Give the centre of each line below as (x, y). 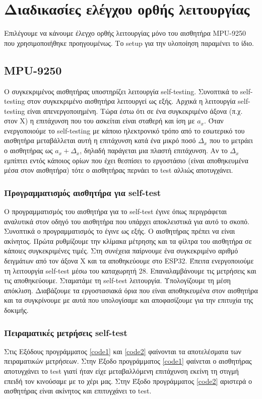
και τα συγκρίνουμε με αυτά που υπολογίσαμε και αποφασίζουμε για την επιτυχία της (129, 300)
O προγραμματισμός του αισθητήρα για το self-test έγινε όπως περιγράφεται (116, 211)
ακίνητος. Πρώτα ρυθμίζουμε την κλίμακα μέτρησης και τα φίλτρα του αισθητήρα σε (128, 241)
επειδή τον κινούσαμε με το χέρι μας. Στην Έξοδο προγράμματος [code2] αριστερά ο (128, 381)
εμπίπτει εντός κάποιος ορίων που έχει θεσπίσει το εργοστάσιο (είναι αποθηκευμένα (126, 160)
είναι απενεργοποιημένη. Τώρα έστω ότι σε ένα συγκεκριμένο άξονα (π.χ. (135, 111)
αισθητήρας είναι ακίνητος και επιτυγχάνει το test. (78, 391)
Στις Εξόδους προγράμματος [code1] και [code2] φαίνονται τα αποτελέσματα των (123, 351)
